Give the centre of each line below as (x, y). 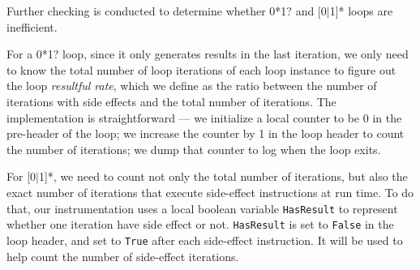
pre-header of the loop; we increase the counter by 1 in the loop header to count (206, 133)
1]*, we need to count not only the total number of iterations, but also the (223, 176)
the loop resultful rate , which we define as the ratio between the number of (192, 86)
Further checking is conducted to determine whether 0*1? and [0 (167, 11)
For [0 (21, 176)
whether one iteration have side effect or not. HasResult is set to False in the (200, 224)
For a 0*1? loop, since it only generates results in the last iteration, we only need (208, 54)
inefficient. (32, 26)
